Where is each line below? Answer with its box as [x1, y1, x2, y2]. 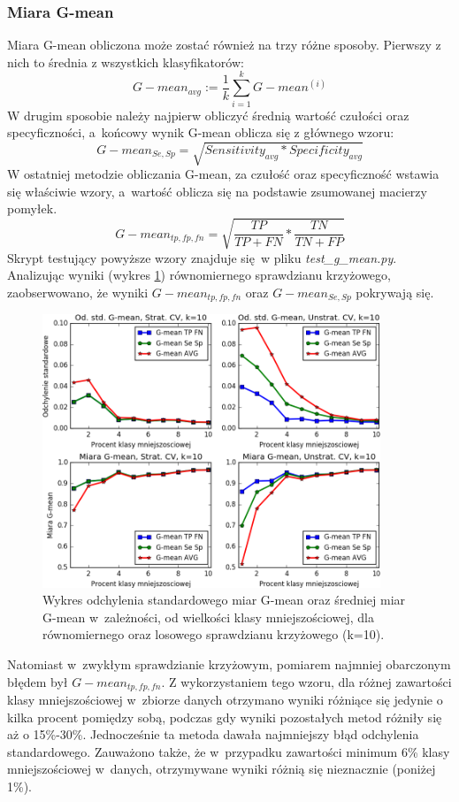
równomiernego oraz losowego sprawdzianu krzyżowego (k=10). [42, 625, 385, 644]
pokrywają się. [356, 282, 434, 301]
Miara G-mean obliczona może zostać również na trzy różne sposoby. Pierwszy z [7, 35, 441, 54]
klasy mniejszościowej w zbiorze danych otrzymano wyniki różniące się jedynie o [7, 690, 443, 708]
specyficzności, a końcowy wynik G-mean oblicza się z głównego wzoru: [7, 123, 394, 142]
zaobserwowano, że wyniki [7, 282, 149, 301]
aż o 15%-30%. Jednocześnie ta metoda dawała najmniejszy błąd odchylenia [7, 725, 419, 744]
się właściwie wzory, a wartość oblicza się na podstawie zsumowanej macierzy [7, 181, 427, 200]
